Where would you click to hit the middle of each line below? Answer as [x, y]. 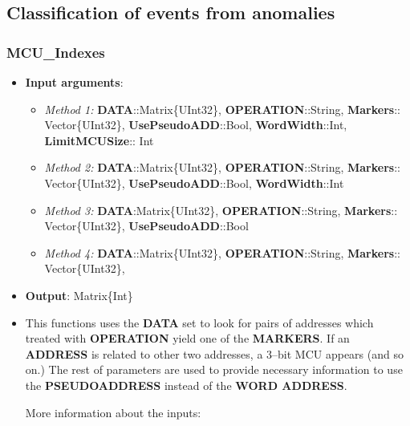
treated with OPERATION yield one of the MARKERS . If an [187, 338]
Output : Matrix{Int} [79, 295]
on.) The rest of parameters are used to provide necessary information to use [214, 369]
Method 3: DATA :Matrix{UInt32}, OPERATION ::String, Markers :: [221, 210]
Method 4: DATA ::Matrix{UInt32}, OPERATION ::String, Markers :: [222, 252]
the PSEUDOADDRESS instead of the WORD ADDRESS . [186, 385]
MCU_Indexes [56, 52]
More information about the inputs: [113, 412]
